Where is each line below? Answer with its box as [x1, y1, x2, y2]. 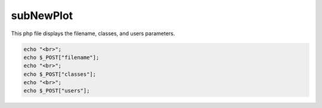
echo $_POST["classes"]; [23, 70, 97, 78]
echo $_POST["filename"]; [23, 54, 100, 61]
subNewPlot [11, 9, 73, 22]
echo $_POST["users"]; [23, 87, 90, 94]
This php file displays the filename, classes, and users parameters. [11, 30, 175, 37]
